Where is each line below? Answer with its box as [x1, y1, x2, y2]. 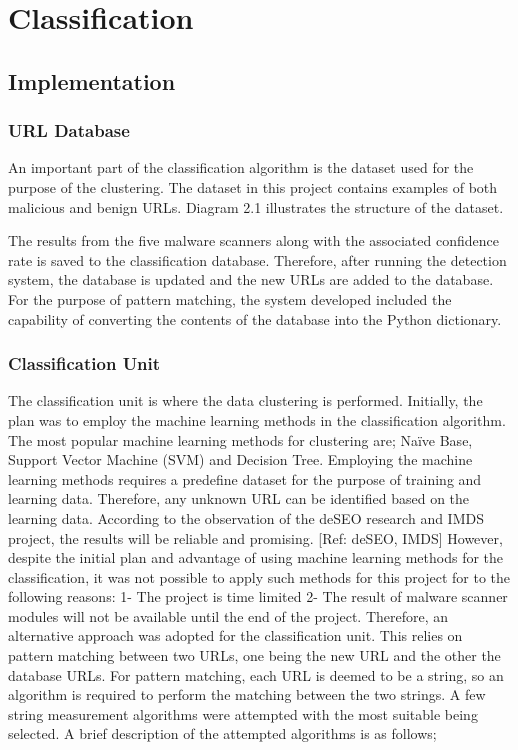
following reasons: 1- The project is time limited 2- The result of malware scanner [8, 586, 508, 607]
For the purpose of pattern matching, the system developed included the [8, 288, 452, 309]
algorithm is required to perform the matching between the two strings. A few [8, 684, 486, 705]
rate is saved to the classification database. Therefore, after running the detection [8, 249, 507, 270]
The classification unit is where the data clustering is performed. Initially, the [8, 390, 483, 411]
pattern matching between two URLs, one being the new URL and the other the [8, 645, 501, 666]
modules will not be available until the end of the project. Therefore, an [8, 605, 449, 626]
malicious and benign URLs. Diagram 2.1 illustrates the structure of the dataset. [8, 196, 504, 217]
